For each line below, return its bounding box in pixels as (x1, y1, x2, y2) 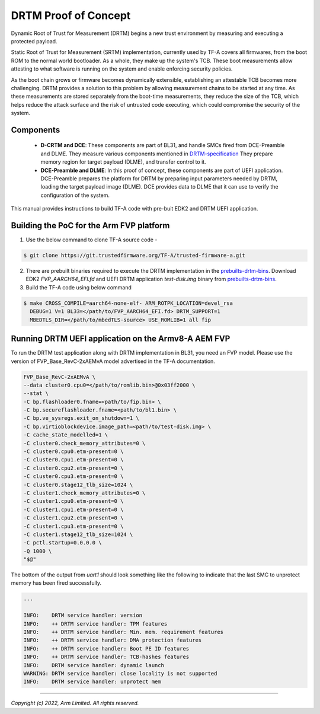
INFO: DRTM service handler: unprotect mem (23, 678, 161, 685)
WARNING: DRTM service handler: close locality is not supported (23, 670, 217, 677)
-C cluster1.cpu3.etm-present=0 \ (23, 522, 124, 530)
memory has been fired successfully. (11, 579, 102, 586)
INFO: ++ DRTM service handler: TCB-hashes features (23, 654, 190, 661)
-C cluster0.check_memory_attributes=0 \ (23, 439, 146, 447)
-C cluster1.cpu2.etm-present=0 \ (23, 515, 124, 521)
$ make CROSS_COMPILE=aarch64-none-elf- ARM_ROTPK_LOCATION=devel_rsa (23, 299, 233, 307)
